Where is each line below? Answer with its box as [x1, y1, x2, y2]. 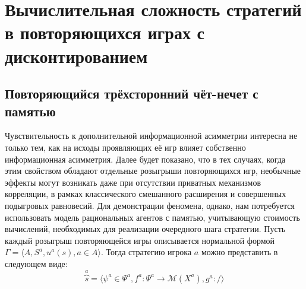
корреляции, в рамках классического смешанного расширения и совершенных [5, 188, 286, 200]
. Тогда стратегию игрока [100, 246, 192, 258]
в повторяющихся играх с [5, 20, 205, 45]
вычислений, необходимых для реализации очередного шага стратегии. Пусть [5, 223, 286, 235]
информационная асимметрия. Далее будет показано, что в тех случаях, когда [5, 153, 286, 165]
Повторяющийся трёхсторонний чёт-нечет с [5, 84, 258, 103]
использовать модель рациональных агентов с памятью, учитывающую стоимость [5, 211, 300, 223]
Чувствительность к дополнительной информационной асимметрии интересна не [5, 129, 298, 142]
